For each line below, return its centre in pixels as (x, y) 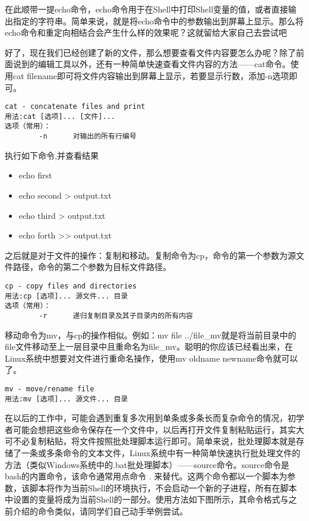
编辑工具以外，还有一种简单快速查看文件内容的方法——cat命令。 (164, 64)
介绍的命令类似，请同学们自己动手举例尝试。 (100, 511)
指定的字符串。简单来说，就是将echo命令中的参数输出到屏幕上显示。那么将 (158, 21)
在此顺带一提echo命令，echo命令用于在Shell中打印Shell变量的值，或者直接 (146, 9)
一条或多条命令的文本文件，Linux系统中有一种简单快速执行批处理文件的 (161, 453)
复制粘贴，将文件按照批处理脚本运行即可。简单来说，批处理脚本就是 (163, 441)
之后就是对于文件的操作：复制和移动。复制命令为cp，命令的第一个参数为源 (150, 255)
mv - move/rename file (50, 389)
